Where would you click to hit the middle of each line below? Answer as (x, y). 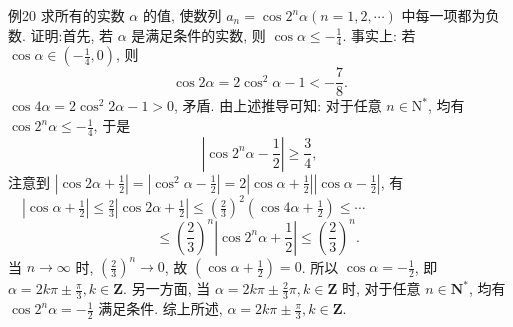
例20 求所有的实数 (66, 15)
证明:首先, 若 (71, 34)
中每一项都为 (443, 15)
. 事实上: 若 (379, 34)
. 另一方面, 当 (167, 288)
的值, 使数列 (182, 15)
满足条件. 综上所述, (160, 308)
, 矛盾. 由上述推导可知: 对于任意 (278, 105)
